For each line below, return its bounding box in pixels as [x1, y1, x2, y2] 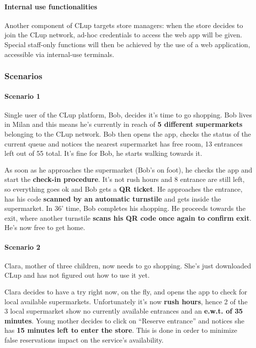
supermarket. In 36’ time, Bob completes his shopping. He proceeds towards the [4, 203, 246, 213]
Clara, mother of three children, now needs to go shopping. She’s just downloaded [4, 260, 251, 270]
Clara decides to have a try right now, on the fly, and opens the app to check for [4, 286, 248, 296]
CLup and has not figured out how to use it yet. [4, 270, 150, 280]
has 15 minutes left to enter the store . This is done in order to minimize [4, 325, 237, 335]
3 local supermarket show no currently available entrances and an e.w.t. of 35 [4, 306, 243, 316]
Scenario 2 [4, 241, 40, 252]
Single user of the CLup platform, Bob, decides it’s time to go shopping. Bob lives [4, 109, 252, 119]
